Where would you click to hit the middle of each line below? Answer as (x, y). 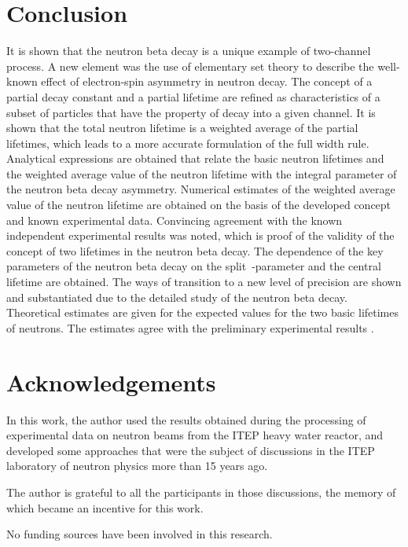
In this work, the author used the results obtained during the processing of (186, 419)
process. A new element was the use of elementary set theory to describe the (190, 66)
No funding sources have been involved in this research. (140, 534)
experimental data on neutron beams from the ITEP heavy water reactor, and (195, 435)
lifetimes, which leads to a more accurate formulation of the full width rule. (188, 143)
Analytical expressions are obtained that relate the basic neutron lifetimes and (195, 158)
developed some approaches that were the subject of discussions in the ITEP (191, 450)
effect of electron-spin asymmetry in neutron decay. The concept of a (207, 81)
